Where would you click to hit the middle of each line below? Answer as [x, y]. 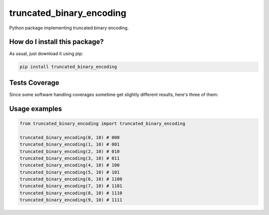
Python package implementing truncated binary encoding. [69, 28]
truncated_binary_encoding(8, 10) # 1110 [71, 193]
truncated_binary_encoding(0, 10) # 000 [69, 137]
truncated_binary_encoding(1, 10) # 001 [69, 144]
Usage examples [36, 108]
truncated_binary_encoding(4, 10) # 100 [69, 165]
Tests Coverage [34, 83]
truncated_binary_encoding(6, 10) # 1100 [71, 179]
